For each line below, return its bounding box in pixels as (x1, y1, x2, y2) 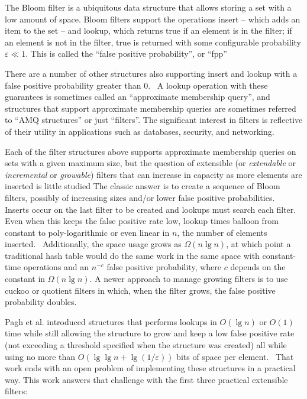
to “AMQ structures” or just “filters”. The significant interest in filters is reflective (5, 113, 303, 126)
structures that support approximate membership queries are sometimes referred (5, 102, 296, 114)
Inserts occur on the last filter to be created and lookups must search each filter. (5, 203, 296, 215)
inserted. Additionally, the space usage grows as (5, 238, 182, 250)
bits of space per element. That (176, 350, 294, 362)
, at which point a (226, 238, 291, 250)
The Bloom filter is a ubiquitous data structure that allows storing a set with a (5, 1, 292, 13)
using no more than (5, 350, 76, 362)
